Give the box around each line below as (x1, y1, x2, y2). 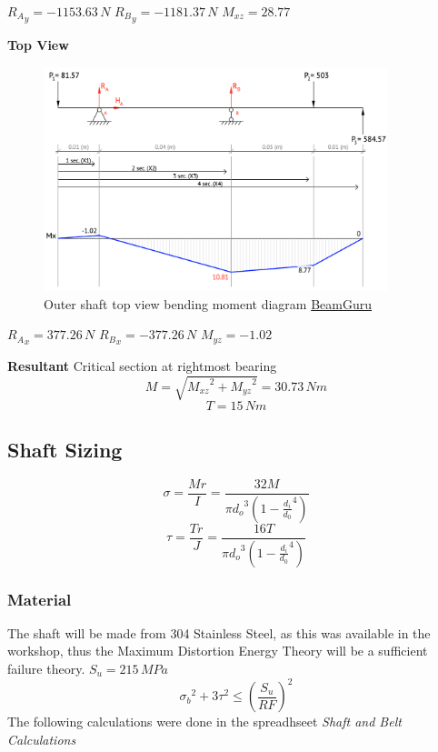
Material (7, 587, 72, 610)
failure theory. (7, 659, 85, 678)
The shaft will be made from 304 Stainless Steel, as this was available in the (7, 623, 431, 642)
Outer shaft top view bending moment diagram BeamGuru (44, 294, 373, 313)
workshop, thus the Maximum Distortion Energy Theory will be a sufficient (7, 641, 428, 660)
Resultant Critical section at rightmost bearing (7, 356, 277, 376)
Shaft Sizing (7, 435, 123, 463)
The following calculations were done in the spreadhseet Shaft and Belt (7, 712, 402, 731)
